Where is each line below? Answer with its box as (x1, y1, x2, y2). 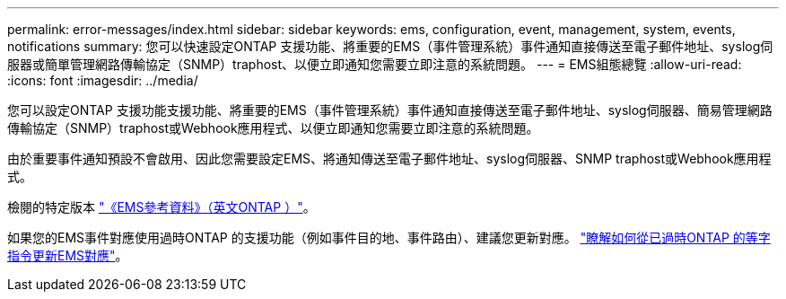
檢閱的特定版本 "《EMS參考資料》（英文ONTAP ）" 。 (7, 199, 316, 215)
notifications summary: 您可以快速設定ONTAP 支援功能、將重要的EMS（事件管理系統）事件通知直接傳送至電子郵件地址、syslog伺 (7, 39, 773, 54)
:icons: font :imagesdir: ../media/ (7, 73, 198, 88)
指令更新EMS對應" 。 (7, 248, 128, 263)
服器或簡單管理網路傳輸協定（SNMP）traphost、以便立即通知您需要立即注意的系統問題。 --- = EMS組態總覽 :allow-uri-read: (7, 57, 742, 72)
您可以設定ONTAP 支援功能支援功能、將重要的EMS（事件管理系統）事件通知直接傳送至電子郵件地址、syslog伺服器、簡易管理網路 (7, 102, 773, 118)
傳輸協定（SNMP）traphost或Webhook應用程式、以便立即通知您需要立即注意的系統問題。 (7, 120, 539, 136)
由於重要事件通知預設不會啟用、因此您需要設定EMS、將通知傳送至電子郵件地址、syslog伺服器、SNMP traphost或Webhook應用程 (7, 151, 772, 166)
